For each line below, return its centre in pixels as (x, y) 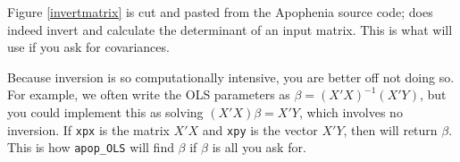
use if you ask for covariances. (88, 47)
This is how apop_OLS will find (91, 147)
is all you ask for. (259, 147)
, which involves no (351, 111)
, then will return (390, 129)
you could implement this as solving (105, 111)
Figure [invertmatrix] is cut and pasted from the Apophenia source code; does (220, 12)
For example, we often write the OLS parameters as (149, 94)
